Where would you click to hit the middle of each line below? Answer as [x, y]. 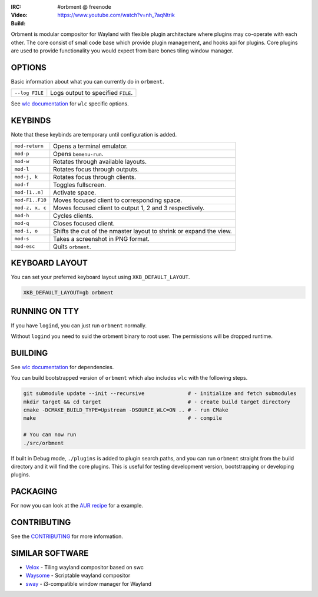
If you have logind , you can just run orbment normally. [79, 325]
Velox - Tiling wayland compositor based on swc [85, 568]
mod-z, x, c [30, 208]
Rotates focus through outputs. [96, 169]
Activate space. [75, 193]
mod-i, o [26, 231]
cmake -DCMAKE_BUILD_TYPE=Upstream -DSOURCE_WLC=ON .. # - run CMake [126, 410]
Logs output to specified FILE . [92, 93]
